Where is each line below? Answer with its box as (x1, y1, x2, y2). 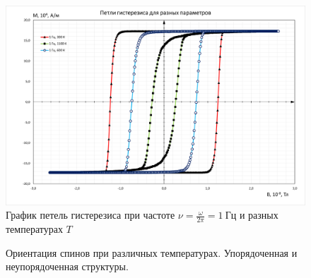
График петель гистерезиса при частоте (6, 207, 175, 222)
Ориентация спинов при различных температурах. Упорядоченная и (6, 245, 298, 260)
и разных (239, 207, 278, 222)
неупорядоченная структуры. (6, 259, 129, 274)
